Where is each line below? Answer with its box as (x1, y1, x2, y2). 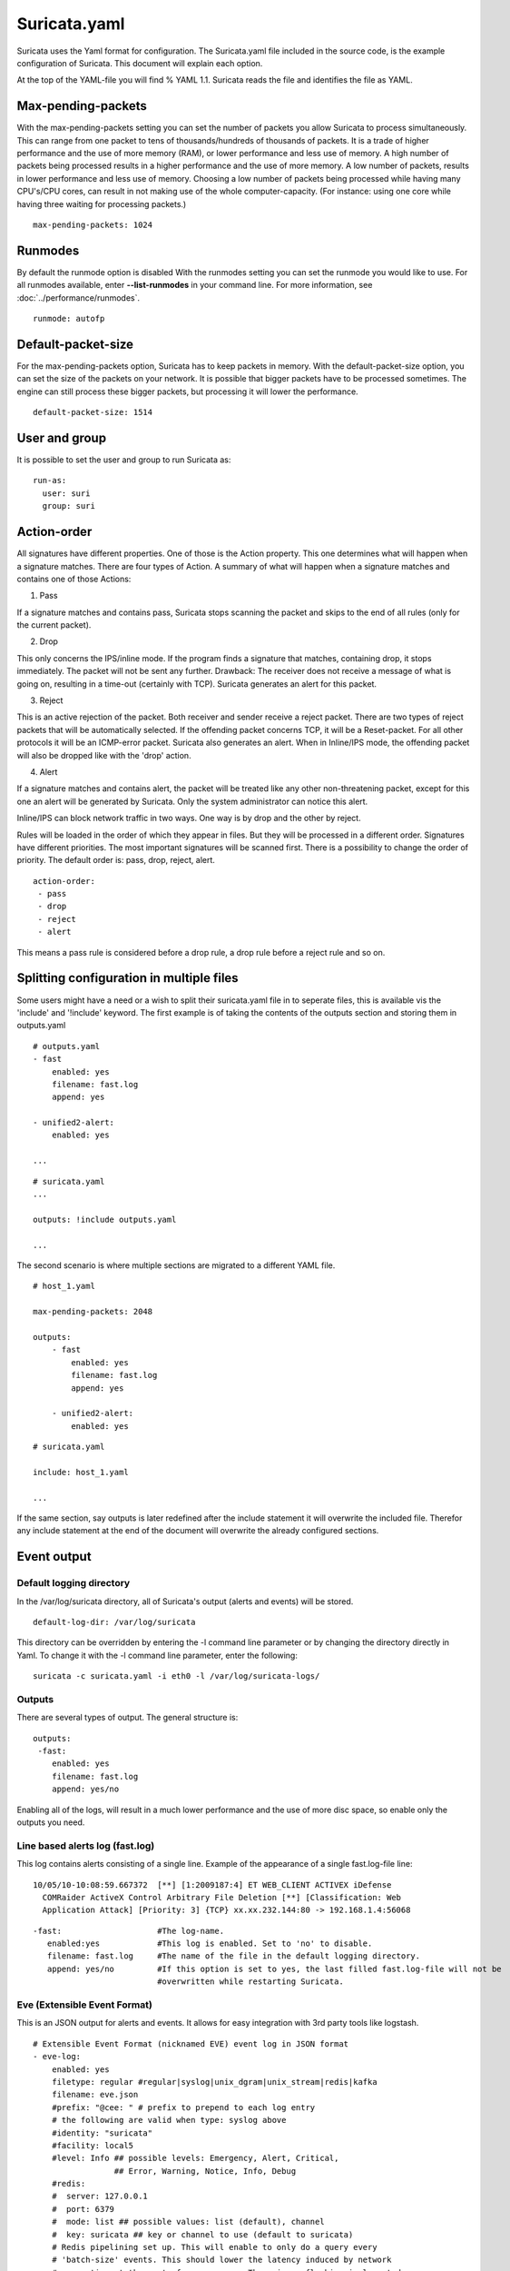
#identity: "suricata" (51, 2127, 153, 2138)
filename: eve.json (51, 2089, 139, 2100)
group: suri (42, 501, 95, 511)
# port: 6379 (51, 2204, 115, 2214)
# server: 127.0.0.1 (51, 2191, 149, 2202)
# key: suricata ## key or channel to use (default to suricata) (51, 2229, 354, 2239)
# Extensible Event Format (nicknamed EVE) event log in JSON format (33, 2038, 349, 2048)
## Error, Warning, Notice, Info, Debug (113, 2166, 297, 2176)
